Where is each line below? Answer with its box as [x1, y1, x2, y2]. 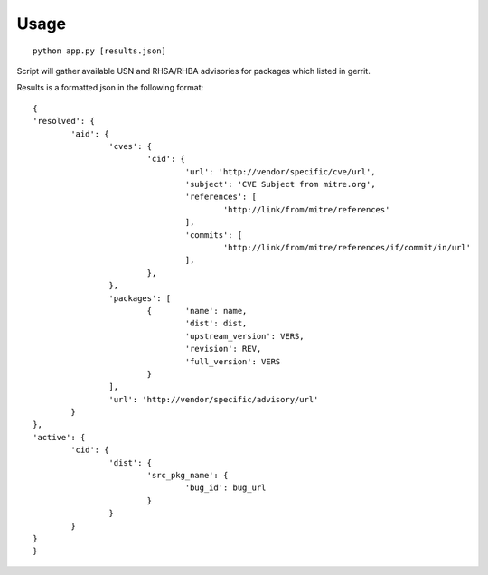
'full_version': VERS [184, 356, 281, 366]
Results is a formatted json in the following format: [16, 82, 204, 93]
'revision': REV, [184, 344, 262, 354]
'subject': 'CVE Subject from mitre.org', [184, 179, 376, 190]
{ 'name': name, [146, 306, 248, 316]
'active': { [33, 432, 86, 442]
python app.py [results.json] [33, 45, 167, 56]
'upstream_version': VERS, [184, 331, 305, 341]
